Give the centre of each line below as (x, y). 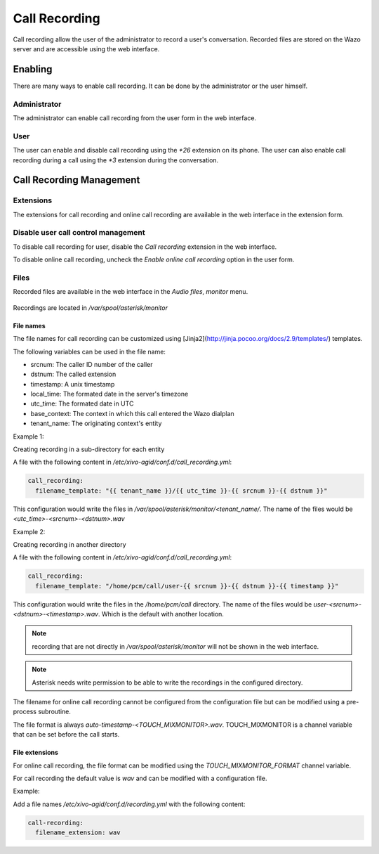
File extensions (36, 753)
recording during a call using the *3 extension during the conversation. (116, 160)
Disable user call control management (79, 233)
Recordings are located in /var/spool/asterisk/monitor (91, 308)
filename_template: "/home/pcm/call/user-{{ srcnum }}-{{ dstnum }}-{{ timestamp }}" (187, 586)
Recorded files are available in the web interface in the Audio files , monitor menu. (131, 292)
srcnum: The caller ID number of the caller (92, 364)
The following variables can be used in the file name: (89, 351)
